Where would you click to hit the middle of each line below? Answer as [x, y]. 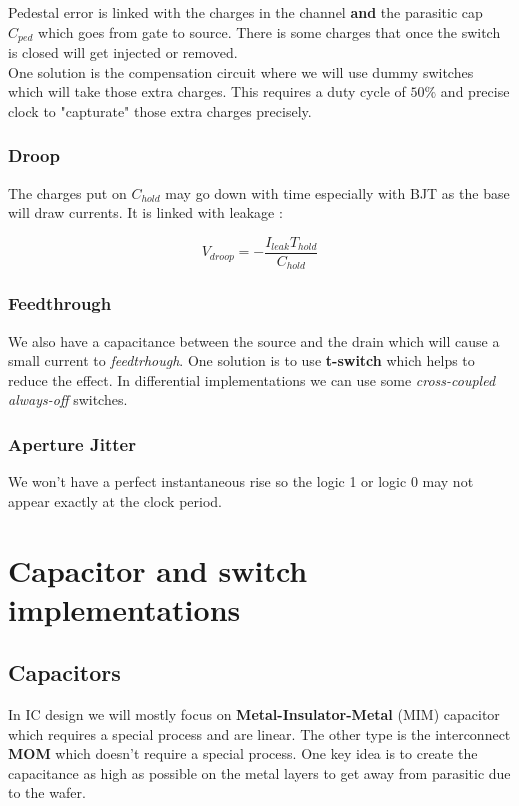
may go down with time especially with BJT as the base [337, 192]
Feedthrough [60, 303]
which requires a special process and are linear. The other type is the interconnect [259, 733]
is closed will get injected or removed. [123, 52]
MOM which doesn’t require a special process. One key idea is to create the [243, 753]
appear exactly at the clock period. [115, 500]
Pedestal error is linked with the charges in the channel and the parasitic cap [245, 12]
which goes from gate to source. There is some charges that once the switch [269, 31]
